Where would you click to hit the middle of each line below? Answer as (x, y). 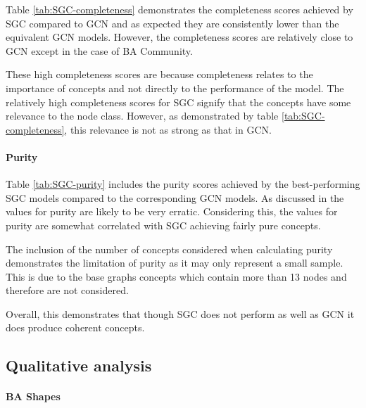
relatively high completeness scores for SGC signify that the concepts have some (178, 102)
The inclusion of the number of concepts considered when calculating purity (169, 249)
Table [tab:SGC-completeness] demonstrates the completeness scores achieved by (179, 9)
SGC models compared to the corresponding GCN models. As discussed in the (175, 197)
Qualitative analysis (79, 365)
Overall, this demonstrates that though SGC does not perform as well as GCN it (180, 313)
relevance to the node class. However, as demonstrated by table (142, 116)
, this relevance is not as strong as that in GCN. (168, 129)
